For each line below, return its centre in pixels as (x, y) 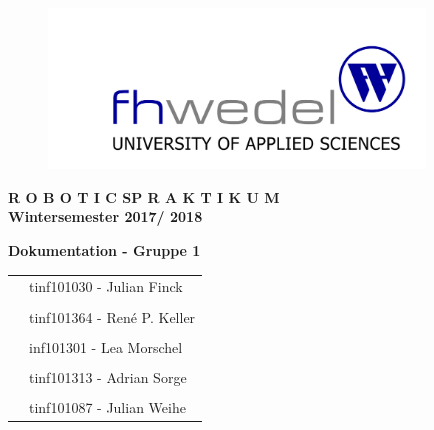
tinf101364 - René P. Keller (112, 316)
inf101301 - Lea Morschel (106, 346)
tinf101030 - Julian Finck (106, 286)
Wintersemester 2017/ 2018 (105, 216)
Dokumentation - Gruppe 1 (104, 250)
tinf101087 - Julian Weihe (107, 406)
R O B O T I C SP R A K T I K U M (144, 196)
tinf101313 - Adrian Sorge (108, 376)
